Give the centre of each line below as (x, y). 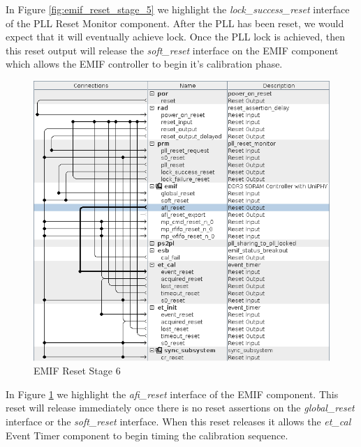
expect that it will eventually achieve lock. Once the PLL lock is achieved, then (175, 37)
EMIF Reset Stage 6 (77, 371)
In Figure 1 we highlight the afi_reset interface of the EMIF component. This (172, 394)
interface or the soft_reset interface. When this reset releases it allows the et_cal (178, 421)
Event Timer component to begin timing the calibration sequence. (147, 435)
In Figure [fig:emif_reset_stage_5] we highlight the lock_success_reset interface (178, 9)
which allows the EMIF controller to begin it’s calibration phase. (144, 64)
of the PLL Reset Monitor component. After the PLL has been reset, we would (175, 23)
